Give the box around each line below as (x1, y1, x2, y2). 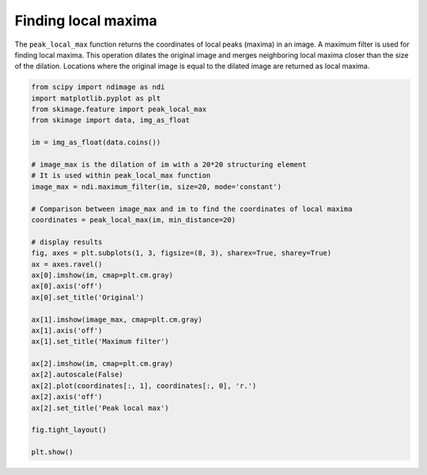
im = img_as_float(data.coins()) (31, 138, 161, 147)
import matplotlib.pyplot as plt (31, 93, 161, 103)
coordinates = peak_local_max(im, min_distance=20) (31, 216, 236, 224)
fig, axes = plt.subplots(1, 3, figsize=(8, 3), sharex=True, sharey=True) (31, 249, 332, 258)
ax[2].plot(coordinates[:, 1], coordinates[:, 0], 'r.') (31, 381, 257, 390)
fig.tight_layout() (31, 425, 107, 435)
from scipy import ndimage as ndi (31, 83, 165, 92)
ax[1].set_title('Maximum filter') (31, 337, 169, 346)
